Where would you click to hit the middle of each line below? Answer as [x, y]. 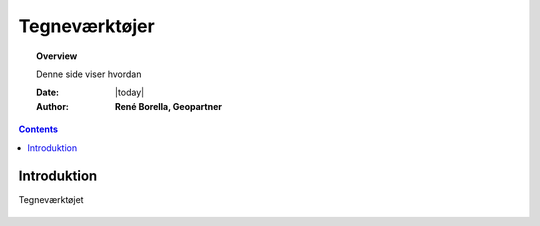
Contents [38, 129]
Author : [53, 106]
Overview [57, 56]
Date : [48, 92]
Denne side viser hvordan [89, 74]
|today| [130, 92]
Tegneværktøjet [51, 200]
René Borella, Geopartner [168, 106]
